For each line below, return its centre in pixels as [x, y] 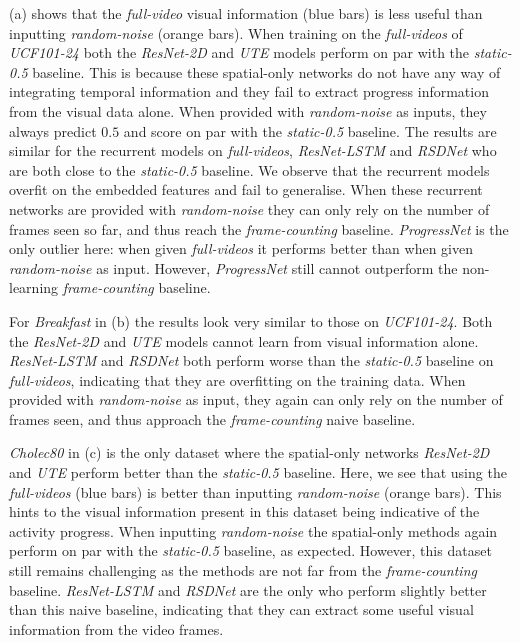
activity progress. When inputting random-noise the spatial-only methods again [253, 530]
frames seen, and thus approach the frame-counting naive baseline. [212, 418]
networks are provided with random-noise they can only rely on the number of [249, 208]
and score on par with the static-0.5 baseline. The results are [310, 130]
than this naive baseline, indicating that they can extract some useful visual [241, 609]
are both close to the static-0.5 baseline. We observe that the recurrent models [249, 169]
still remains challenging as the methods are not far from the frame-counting [243, 570]
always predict [53, 130]
